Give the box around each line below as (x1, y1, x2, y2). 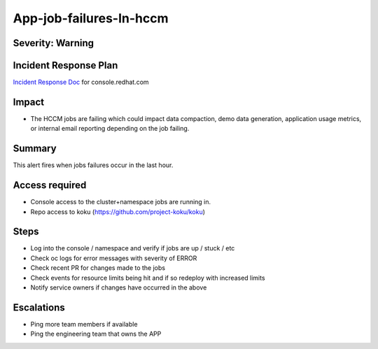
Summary (13, 143, 57, 155)
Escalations (13, 301, 66, 313)
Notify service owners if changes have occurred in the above (30, 283, 207, 292)
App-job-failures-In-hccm (13, 10, 169, 26)
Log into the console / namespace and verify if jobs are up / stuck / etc (30, 244, 235, 252)
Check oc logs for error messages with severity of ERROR (30, 254, 197, 262)
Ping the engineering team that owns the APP (30, 329, 162, 339)
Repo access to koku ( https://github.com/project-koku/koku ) (30, 207, 206, 216)
